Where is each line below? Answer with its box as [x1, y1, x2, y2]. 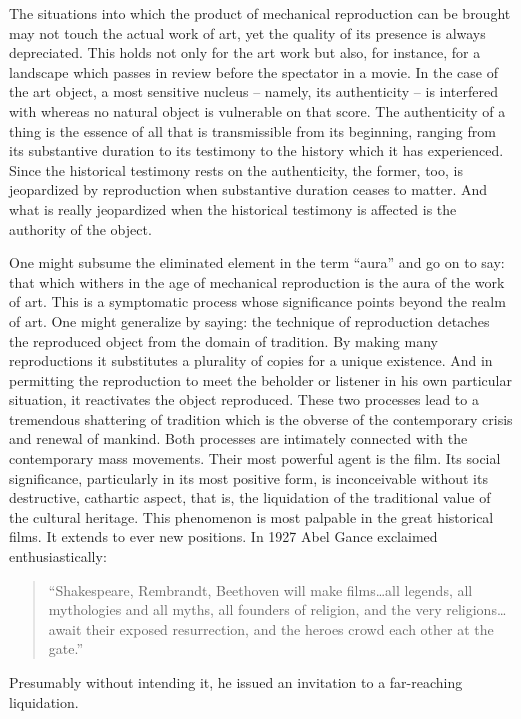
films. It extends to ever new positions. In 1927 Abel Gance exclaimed [9, 526, 438, 547]
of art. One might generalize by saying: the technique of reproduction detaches [9, 310, 490, 331]
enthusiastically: [9, 546, 107, 567]
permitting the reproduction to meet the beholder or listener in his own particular [9, 369, 512, 390]
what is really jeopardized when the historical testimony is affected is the [9, 198, 457, 219]
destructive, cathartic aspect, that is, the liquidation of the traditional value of [9, 487, 491, 508]
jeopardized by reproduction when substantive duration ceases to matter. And [9, 179, 488, 200]
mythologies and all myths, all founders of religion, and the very [48, 599, 442, 620]
